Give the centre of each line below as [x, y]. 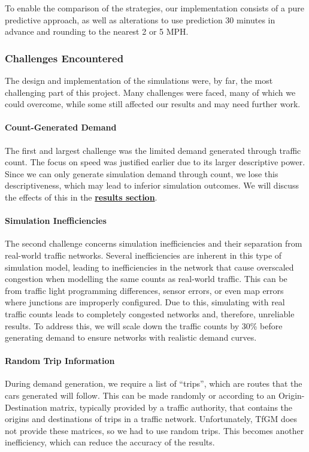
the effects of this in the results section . [81, 197]
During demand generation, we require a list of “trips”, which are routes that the [154, 383]
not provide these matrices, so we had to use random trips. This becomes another [154, 430]
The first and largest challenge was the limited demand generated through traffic [153, 150]
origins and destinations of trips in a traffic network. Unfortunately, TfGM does [151, 419]
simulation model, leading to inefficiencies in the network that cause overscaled [149, 267]
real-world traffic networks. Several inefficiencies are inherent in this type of [143, 255]
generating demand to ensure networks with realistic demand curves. [131, 337]
